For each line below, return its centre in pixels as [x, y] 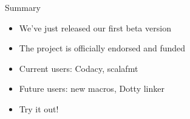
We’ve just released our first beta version [95, 27]
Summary [23, 7]
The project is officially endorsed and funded [102, 48]
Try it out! [39, 108]
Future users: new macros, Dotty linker [92, 88]
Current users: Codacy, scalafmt [79, 68]
